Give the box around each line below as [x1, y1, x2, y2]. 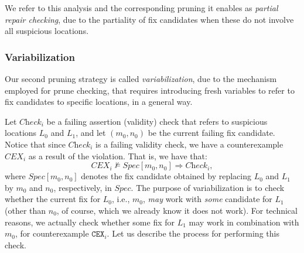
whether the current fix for [5, 193, 101, 205]
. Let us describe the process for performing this [107, 227, 279, 240]
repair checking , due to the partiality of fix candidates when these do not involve [5, 13, 294, 25]
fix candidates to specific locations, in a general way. [5, 95, 193, 108]
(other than [5, 204, 46, 216]
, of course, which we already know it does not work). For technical [56, 204, 298, 216]
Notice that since [5, 138, 66, 150]
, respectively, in [53, 181, 112, 193]
